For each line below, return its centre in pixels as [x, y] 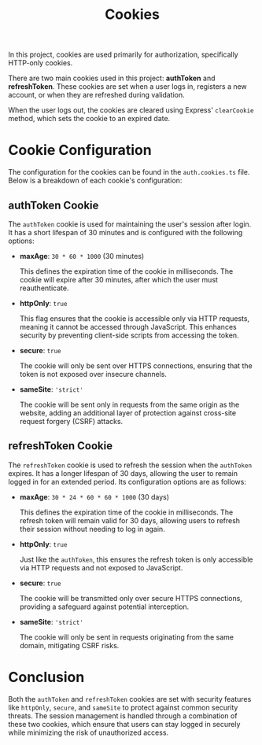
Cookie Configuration [80, 150]
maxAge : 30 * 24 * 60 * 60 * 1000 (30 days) [94, 496]
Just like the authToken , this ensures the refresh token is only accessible [136, 559]
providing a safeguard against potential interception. [104, 607]
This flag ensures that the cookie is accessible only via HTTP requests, [135, 318]
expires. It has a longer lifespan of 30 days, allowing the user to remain [123, 473]
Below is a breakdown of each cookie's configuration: [95, 181]
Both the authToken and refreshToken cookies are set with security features [130, 699]
